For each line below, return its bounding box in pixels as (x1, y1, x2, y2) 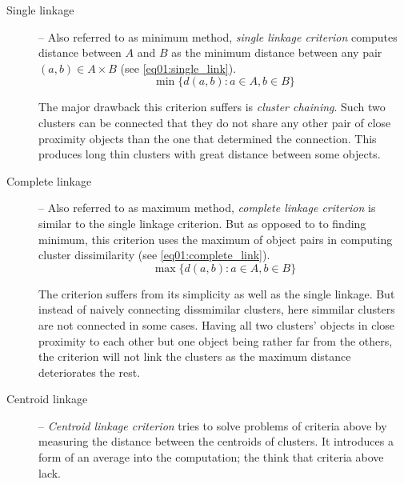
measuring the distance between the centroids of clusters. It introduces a (38, 433, 394, 450)
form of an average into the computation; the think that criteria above (38, 449, 384, 466)
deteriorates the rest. (38, 363, 141, 380)
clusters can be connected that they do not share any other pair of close (38, 114, 391, 130)
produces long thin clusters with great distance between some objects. (38, 146, 381, 162)
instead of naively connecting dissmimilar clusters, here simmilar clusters (38, 301, 395, 318)
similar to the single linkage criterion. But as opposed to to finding (38, 214, 366, 231)
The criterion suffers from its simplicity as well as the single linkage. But (38, 285, 395, 302)
